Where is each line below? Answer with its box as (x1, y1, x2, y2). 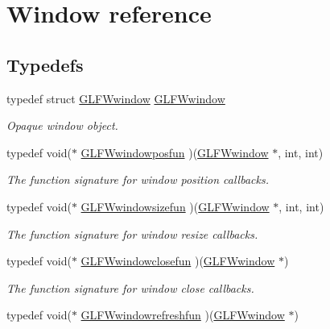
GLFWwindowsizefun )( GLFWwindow (80, 198, 270, 214)
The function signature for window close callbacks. (6, 279, 254, 296)
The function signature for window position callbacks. (6, 171, 269, 188)
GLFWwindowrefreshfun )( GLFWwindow (80, 306, 285, 323)
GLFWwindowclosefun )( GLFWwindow (80, 252, 275, 269)
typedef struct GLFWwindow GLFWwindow (6, 90, 225, 106)
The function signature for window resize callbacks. (6, 225, 258, 242)
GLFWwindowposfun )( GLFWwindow (80, 144, 269, 160)
